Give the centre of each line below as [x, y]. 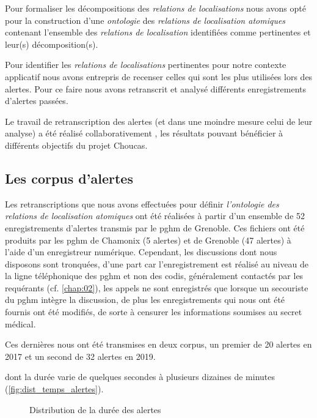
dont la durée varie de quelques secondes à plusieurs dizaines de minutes [140, 377]
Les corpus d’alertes [69, 178]
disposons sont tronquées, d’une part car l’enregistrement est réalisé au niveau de [157, 263]
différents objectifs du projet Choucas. [76, 145]
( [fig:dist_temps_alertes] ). [54, 389]
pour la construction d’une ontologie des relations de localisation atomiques [145, 20]
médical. [20, 323]
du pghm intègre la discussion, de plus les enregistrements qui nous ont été [145, 300]
